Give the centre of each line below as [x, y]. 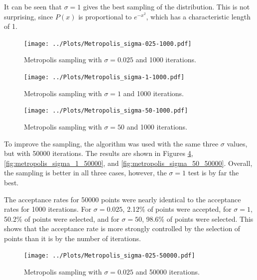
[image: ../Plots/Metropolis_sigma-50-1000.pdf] [106, 111]
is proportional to [105, 16]
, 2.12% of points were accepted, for [177, 209]
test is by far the [213, 173]
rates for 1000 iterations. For [48, 209]
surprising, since [29, 16]
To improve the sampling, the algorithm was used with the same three [111, 143]
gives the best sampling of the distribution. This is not [166, 6]
